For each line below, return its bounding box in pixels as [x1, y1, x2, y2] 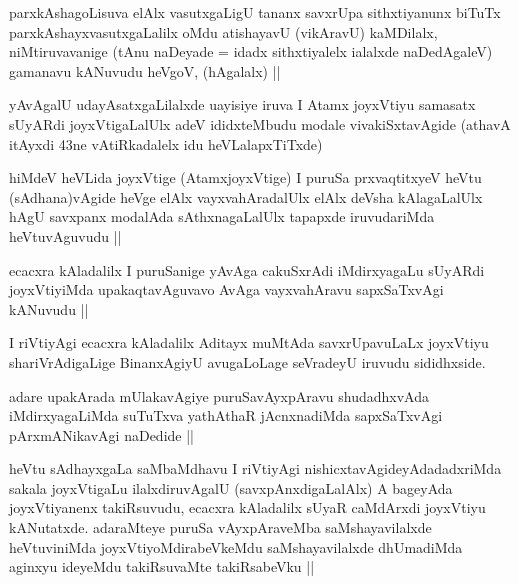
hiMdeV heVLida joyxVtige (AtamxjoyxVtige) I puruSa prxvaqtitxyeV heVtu [9, 167, 482, 188]
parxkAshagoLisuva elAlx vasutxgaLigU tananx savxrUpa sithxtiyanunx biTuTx [9, 2, 501, 22]
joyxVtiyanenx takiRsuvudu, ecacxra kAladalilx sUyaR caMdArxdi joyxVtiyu [9, 497, 486, 518]
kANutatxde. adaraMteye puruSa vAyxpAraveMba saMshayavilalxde [9, 517, 432, 538]
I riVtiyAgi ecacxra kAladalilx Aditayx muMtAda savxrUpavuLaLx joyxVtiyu [9, 332, 489, 353]
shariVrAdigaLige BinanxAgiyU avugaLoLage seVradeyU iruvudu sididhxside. [9, 351, 486, 372]
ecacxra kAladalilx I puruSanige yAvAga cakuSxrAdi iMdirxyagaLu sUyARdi [9, 259, 485, 280]
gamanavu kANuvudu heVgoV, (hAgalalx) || [9, 60, 281, 81]
